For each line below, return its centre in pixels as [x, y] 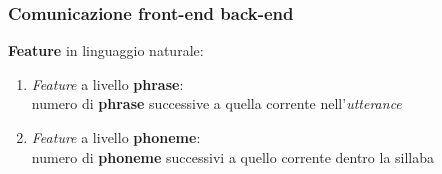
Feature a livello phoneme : [116, 137]
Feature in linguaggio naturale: [106, 50]
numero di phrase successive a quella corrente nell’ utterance [216, 103]
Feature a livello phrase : [107, 83]
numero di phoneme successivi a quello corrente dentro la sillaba [233, 156]
